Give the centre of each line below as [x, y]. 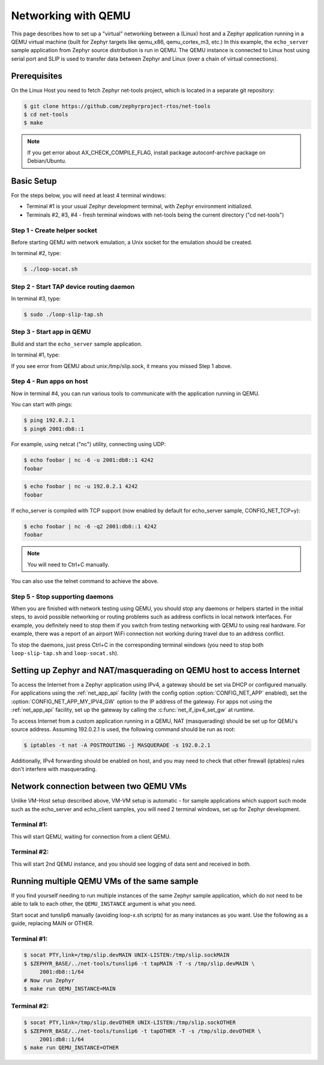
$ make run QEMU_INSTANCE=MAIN [70, 989]
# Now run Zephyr [49, 980]
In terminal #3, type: [36, 299]
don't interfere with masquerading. [54, 769]
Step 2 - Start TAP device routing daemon [73, 286]
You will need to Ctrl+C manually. [68, 564]
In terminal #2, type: [36, 253]
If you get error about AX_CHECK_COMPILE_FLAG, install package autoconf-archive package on [146, 152]
